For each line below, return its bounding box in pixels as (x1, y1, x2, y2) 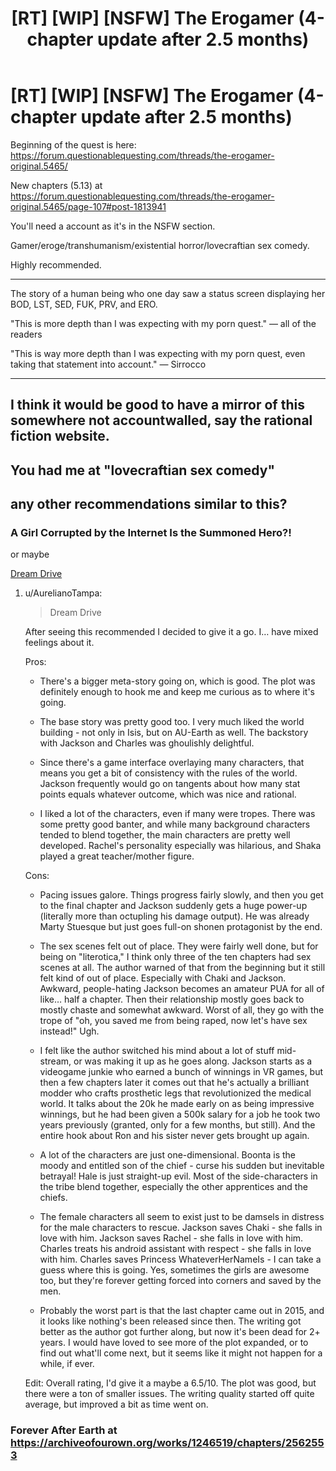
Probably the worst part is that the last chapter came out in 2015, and (39, 1305, 325, 1317)
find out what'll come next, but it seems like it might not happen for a (39, 1347, 323, 1359)
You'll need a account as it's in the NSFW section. (10, 220, 216, 232)
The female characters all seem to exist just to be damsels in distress (39, 1211, 325, 1223)
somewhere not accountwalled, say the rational (10, 412, 313, 429)
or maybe (10, 548, 50, 561)
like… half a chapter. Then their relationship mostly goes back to (39, 993, 305, 1006)
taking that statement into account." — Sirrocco (10, 358, 207, 370)
